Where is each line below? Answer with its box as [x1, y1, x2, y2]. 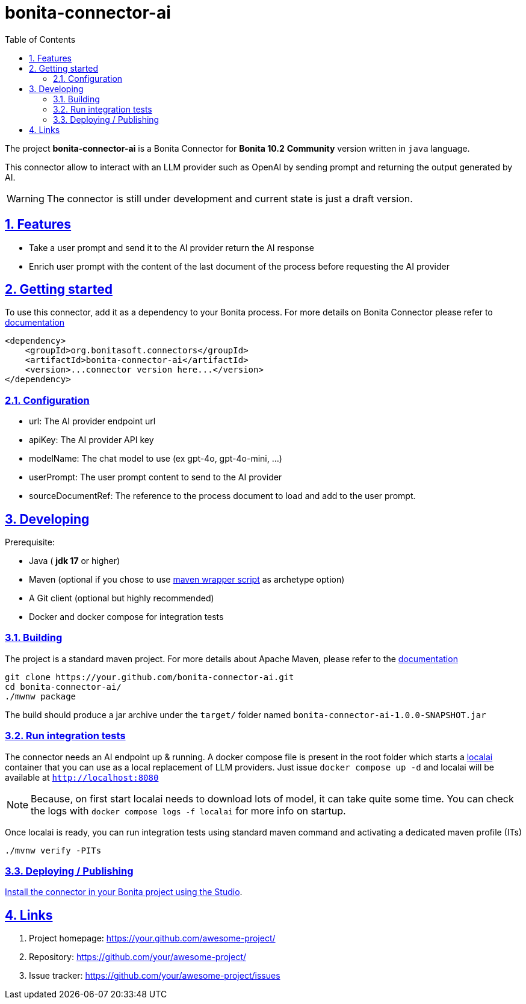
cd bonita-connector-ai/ [5, 681, 122, 692]
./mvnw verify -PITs [5, 845, 102, 855]
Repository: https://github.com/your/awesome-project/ [29, 952, 247, 962]
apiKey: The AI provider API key [29, 435, 154, 445]
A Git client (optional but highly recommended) [29, 593, 214, 604]
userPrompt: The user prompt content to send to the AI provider [29, 472, 282, 483]
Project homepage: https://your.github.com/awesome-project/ [29, 933, 276, 944]
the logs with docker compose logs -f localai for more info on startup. [31, 804, 346, 817]
